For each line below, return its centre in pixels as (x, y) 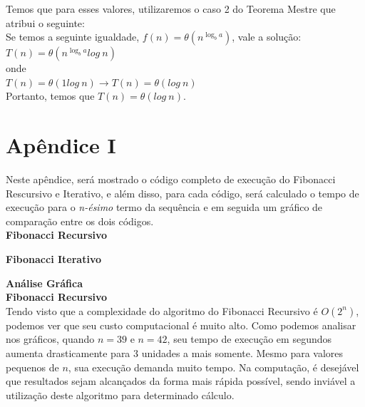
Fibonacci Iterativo (53, 259)
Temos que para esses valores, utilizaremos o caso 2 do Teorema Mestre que (171, 9)
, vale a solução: (267, 37)
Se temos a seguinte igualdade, (73, 37)
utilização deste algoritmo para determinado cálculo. (120, 395)
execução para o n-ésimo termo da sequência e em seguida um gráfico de (164, 207)
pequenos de (32, 367)
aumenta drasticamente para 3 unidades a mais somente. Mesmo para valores (175, 353)
